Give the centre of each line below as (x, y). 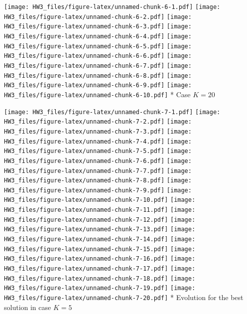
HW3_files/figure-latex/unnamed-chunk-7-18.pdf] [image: (100, 278)
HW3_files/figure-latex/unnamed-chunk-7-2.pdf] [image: (98, 122)
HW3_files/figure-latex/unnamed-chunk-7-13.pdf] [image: (100, 230)
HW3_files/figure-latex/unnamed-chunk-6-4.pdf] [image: (98, 36)
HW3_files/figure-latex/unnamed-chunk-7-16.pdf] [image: (100, 259)
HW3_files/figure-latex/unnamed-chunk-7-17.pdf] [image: (100, 269)
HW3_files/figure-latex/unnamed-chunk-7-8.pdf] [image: (98, 181)
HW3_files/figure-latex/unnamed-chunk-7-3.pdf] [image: (98, 131)
